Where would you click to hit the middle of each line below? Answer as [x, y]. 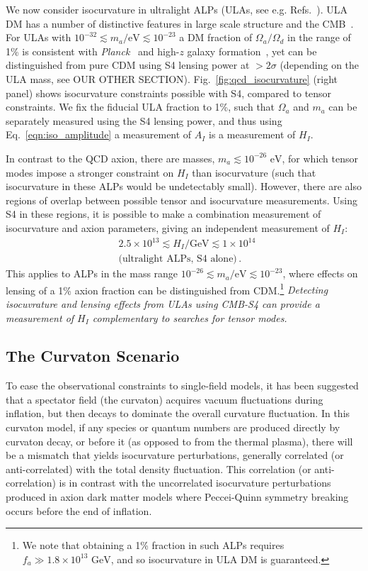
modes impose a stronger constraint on [90, 172]
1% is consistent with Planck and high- [93, 51]
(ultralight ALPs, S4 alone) [178, 259]
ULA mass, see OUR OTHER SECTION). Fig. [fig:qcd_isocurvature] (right [172, 78]
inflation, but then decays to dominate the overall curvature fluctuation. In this [178, 413]
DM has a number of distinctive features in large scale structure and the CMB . [180, 23]
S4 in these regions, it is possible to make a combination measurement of [163, 214]
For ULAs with [39, 37]
